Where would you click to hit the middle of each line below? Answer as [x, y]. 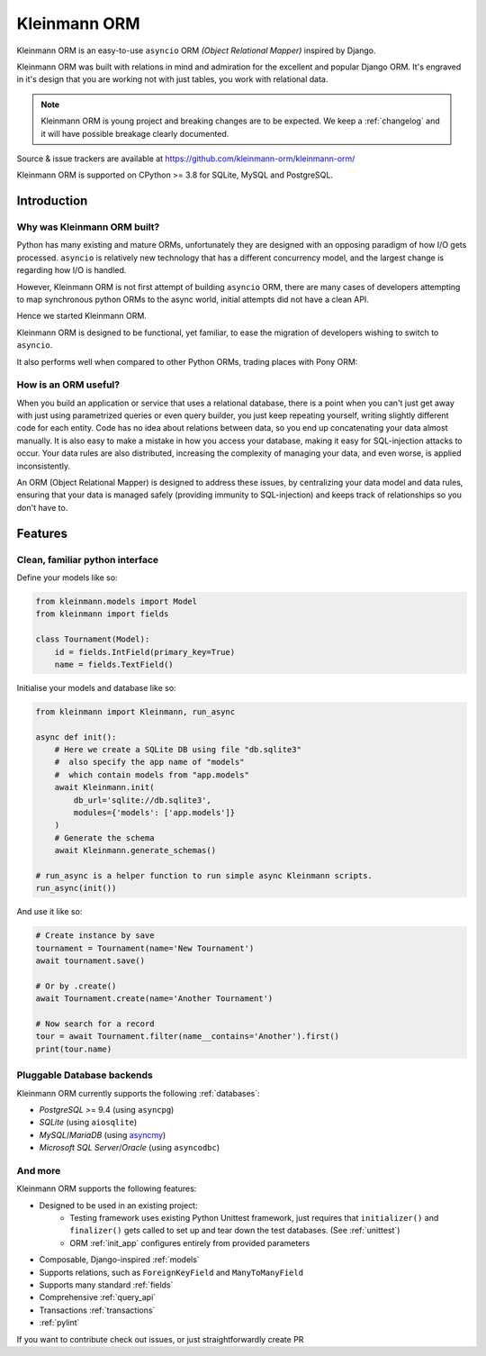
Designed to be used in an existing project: [118, 1205]
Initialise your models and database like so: [96, 687]
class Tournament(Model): [93, 639]
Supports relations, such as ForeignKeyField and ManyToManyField [171, 1272]
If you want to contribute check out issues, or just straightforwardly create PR [160, 1339]
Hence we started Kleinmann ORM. [82, 316]
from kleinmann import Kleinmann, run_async [135, 711]
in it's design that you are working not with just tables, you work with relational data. [172, 79]
